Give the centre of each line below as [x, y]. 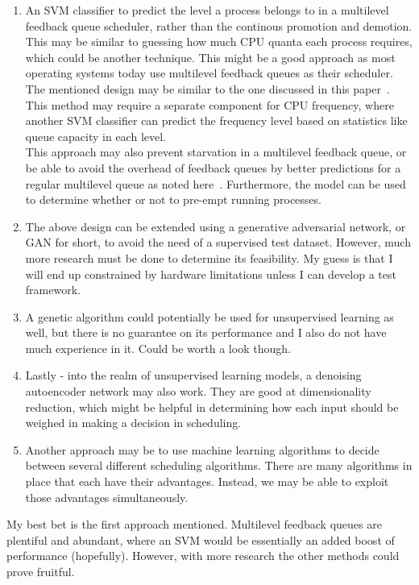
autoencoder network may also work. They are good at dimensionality [198, 391]
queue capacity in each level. [95, 136]
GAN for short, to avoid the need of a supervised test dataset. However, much [218, 242]
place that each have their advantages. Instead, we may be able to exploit [207, 481]
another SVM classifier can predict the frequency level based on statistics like [216, 120]
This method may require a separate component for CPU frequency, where [209, 104]
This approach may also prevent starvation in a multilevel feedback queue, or [216, 152]
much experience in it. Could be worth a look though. [158, 348]
